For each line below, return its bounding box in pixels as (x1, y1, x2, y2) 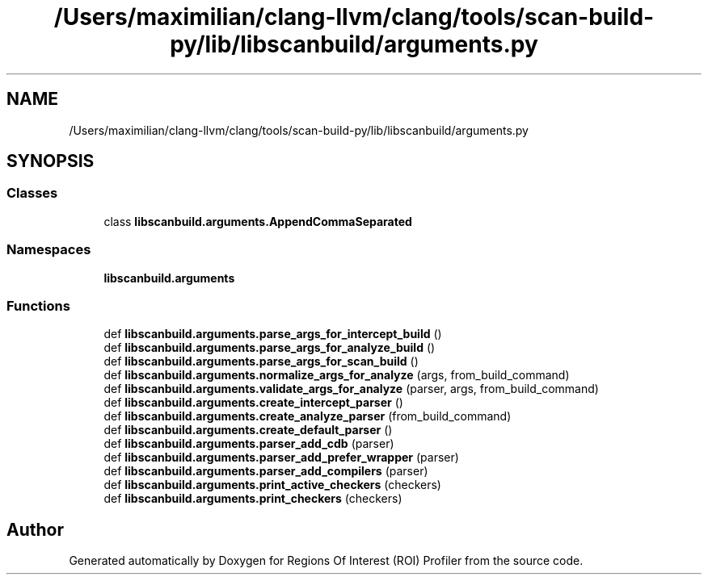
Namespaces (6, 241, 91, 258)
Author (6, 519, 64, 540)
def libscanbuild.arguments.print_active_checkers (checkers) (103, 478, 441, 492)
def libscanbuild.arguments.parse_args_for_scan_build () (103, 354, 419, 369)
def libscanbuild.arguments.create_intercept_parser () (103, 395, 403, 410)
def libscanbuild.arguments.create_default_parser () (103, 423, 393, 437)
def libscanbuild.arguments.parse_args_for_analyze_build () (103, 341, 436, 355)
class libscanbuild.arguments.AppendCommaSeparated (103, 214, 412, 228)
